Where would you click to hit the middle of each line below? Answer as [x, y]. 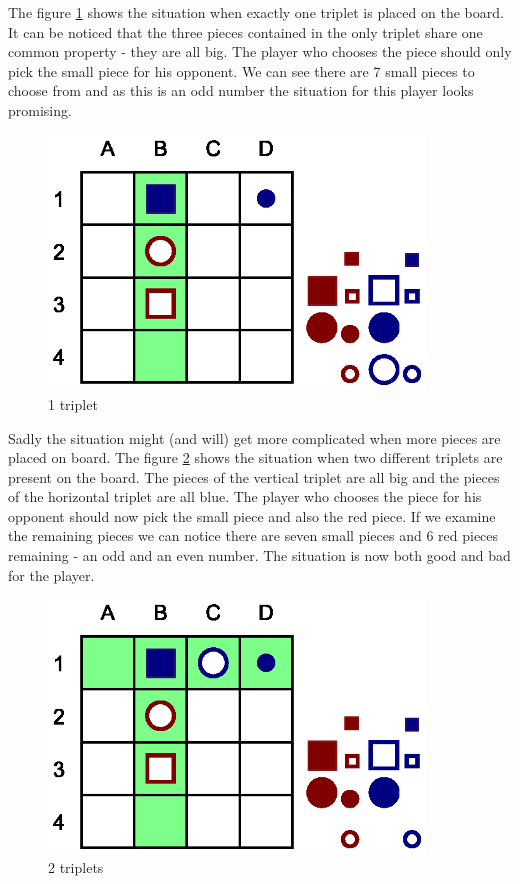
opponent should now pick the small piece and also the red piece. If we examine [252, 515]
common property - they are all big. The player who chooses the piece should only [260, 51]
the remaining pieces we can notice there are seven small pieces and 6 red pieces [253, 535]
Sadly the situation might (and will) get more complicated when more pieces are [254, 437]
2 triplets [76, 867]
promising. [40, 109]
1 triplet [73, 403]
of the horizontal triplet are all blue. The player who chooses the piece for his [245, 496]
